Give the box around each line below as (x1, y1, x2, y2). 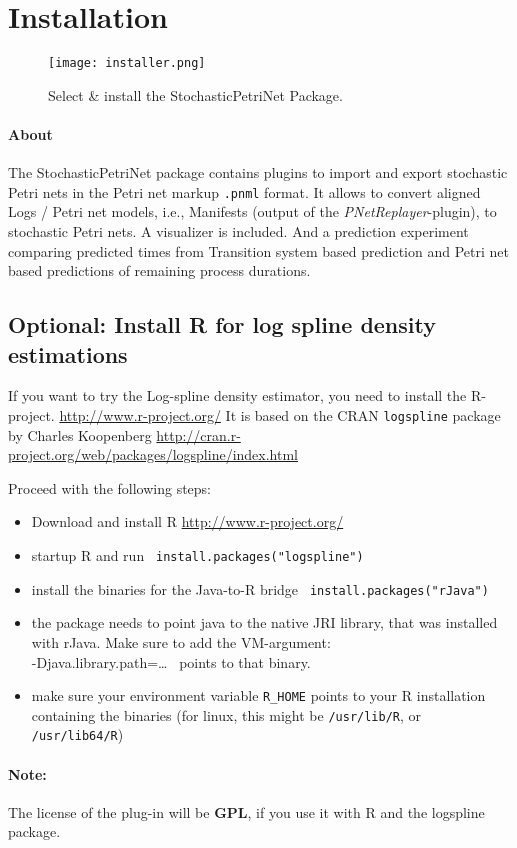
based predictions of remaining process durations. (8, 260, 311, 281)
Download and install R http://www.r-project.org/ (31, 511, 344, 532)
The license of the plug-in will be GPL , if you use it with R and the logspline (8, 801, 485, 822)
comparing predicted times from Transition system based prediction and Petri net (8, 240, 509, 261)
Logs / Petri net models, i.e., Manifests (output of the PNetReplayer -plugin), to (8, 201, 497, 222)
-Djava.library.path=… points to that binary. (31, 651, 311, 672)
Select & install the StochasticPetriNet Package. (48, 84, 343, 105)
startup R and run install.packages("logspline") (31, 545, 364, 566)
